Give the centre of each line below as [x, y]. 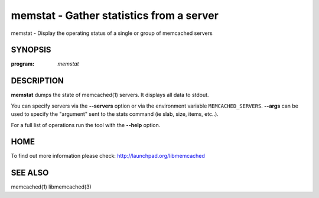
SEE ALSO [30, 173]
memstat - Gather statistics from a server [115, 15]
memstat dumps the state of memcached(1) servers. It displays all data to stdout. [110, 95]
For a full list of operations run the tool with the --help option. [86, 125]
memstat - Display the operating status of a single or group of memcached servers [112, 33]
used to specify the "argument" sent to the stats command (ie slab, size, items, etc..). [115, 114]
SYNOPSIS [31, 50]
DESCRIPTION [38, 81]
